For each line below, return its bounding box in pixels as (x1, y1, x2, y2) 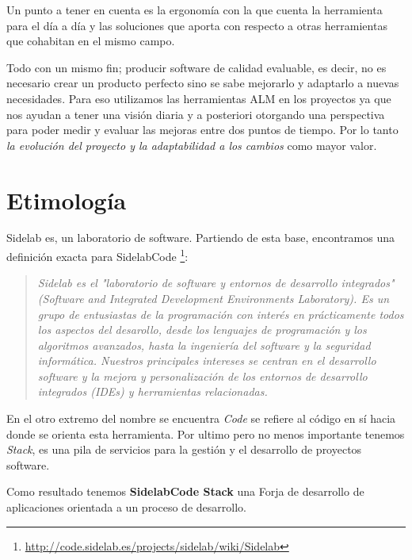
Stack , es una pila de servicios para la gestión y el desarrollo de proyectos (6, 441, 362, 458)
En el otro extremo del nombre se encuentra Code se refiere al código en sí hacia (6, 410, 396, 427)
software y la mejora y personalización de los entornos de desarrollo (37, 367, 368, 384)
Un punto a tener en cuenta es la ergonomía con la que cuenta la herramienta (6, 2, 383, 17)
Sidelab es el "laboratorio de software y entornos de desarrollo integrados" (37, 274, 395, 291)
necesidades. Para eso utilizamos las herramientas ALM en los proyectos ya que (6, 90, 391, 106)
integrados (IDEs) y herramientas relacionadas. (37, 383, 268, 400)
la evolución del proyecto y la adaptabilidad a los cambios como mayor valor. (6, 136, 377, 153)
